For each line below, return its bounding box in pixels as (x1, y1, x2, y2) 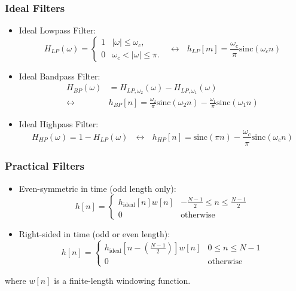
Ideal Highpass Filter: (19, 117, 99, 130)
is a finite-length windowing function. (54, 274, 191, 286)
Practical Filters (5, 158, 85, 173)
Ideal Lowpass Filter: (19, 24, 96, 36)
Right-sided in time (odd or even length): (19, 228, 170, 240)
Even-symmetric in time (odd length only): (19, 182, 176, 194)
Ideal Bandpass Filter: (19, 69, 100, 82)
